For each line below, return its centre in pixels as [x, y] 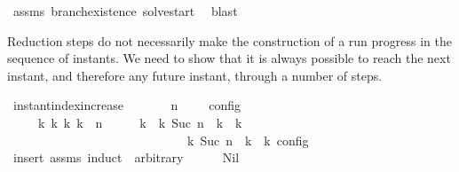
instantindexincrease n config [127, 105]
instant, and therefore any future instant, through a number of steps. [195, 75]
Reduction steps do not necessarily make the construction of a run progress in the [230, 40]
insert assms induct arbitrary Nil [126, 157]
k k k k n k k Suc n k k [140, 122]
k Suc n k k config [248, 140]
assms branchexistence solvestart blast [125, 11]
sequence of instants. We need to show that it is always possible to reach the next [229, 58]
